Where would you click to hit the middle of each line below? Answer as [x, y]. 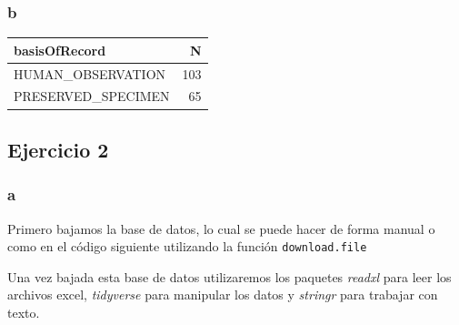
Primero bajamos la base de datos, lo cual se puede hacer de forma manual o [221, 228]
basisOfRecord [60, 50]
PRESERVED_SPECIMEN [92, 96]
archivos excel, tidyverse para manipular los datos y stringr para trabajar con [223, 295]
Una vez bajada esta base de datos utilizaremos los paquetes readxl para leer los [229, 276]
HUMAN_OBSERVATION [90, 73]
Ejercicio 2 [58, 149]
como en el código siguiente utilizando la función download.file [187, 246]
